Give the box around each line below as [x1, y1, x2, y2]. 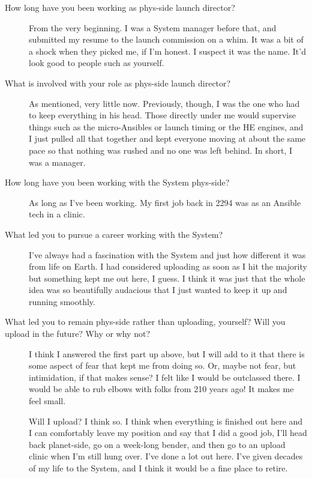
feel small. [29, 395, 66, 407]
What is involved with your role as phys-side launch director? [5, 76, 231, 89]
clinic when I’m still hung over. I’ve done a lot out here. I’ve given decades [29, 450, 303, 462]
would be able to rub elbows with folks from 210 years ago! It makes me [29, 383, 294, 395]
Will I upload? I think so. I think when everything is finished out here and [29, 414, 303, 427]
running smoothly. [29, 295, 95, 307]
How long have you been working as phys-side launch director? [5, 1, 235, 13]
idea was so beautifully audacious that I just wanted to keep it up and [29, 283, 287, 296]
